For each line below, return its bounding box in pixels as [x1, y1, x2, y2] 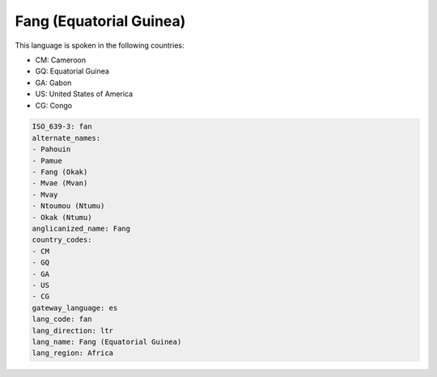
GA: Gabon [35, 78, 72, 87]
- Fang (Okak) [32, 167, 88, 177]
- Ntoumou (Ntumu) [32, 201, 105, 210]
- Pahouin [32, 145, 71, 154]
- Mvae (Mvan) [32, 179, 88, 188]
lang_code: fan [32, 315, 92, 324]
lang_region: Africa [32, 349, 113, 358]
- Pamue [32, 156, 62, 165]
